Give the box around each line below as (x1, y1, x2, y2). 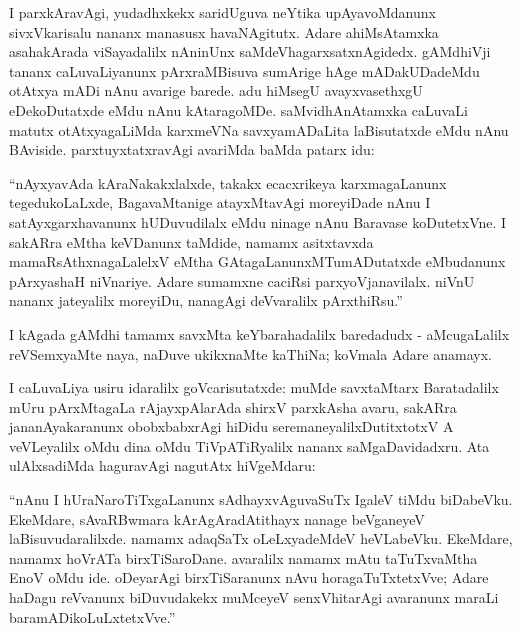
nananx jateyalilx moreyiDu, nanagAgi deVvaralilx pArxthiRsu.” (9, 290, 403, 311)
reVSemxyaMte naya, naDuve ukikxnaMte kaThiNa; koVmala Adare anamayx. (9, 343, 492, 364)
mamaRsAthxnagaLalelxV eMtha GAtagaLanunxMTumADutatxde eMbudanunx (9, 251, 506, 272)
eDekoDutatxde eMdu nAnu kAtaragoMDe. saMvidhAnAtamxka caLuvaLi (9, 99, 468, 120)
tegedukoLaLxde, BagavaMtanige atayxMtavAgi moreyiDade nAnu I (9, 192, 431, 213)
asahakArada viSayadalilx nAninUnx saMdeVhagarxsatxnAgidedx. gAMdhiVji (9, 41, 491, 62)
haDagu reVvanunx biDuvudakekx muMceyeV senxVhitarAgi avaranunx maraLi (9, 587, 499, 608)
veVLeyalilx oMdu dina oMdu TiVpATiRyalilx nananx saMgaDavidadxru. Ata (9, 435, 490, 456)
